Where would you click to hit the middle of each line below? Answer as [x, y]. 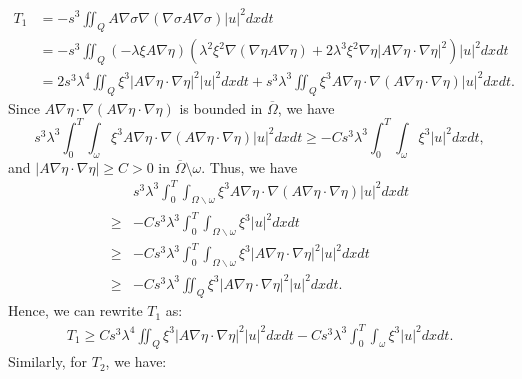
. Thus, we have [249, 166]
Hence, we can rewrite [75, 310]
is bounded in [221, 107]
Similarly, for [48, 361]
